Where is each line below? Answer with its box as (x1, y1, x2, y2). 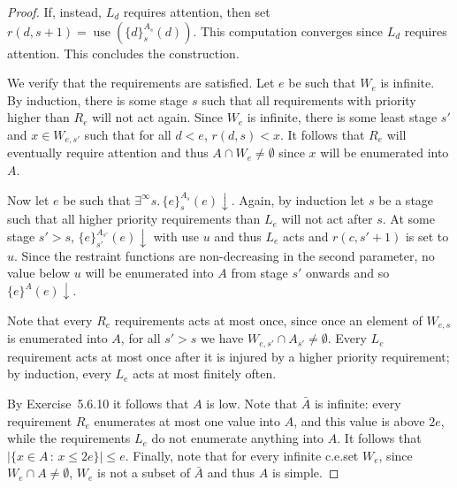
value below (7, 263, 71, 282)
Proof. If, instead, (7, 3, 102, 20)
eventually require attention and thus (7, 143, 209, 162)
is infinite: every (314, 394, 401, 413)
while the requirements (7, 429, 131, 447)
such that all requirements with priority (202, 90, 416, 109)
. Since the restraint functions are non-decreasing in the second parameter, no (14, 246, 435, 264)
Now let (7, 190, 50, 209)
